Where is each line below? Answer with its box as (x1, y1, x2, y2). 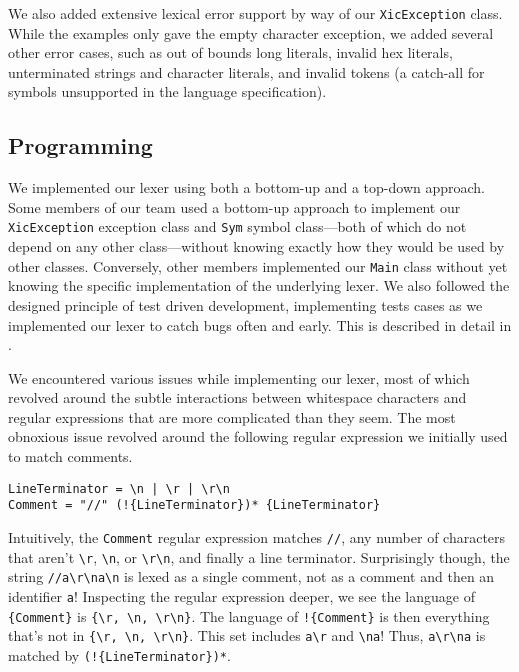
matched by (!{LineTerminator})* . (8, 644, 231, 665)
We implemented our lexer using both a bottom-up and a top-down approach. (8, 177, 486, 198)
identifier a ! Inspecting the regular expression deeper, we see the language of (8, 585, 475, 606)
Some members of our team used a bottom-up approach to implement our (8, 196, 461, 217)
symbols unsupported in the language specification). (8, 81, 327, 102)
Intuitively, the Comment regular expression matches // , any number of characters (8, 526, 506, 547)
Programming (8, 130, 153, 161)
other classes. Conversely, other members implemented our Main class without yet (8, 255, 508, 276)
